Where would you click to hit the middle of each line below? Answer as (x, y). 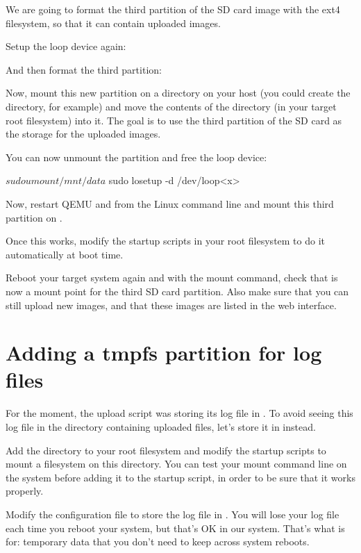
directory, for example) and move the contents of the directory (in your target (171, 106)
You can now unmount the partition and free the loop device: (136, 157)
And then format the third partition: (84, 69)
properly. (25, 491)
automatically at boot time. (65, 254)
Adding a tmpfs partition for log (164, 353)
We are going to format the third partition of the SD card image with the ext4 (173, 9)
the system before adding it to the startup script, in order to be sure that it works (180, 477)
